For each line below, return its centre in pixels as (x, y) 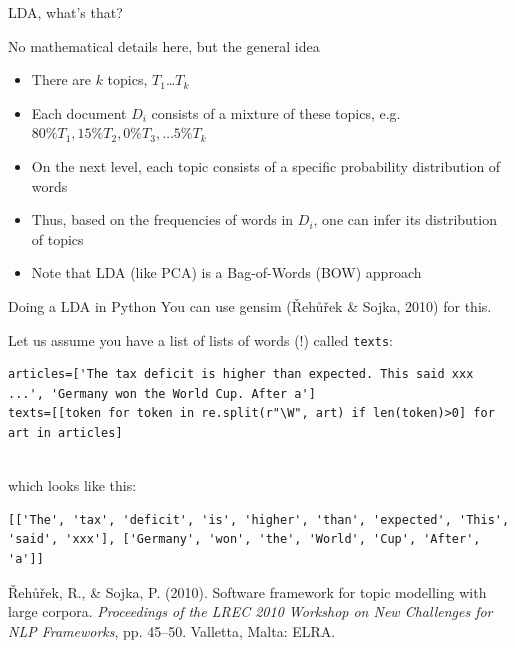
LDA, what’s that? (65, 12)
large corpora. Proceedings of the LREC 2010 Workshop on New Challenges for (250, 611)
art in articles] (65, 432)
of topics (57, 238)
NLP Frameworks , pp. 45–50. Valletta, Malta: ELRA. (172, 630)
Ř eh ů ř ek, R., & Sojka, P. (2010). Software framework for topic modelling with (247, 591)
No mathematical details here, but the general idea (164, 45)
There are (61, 79)
